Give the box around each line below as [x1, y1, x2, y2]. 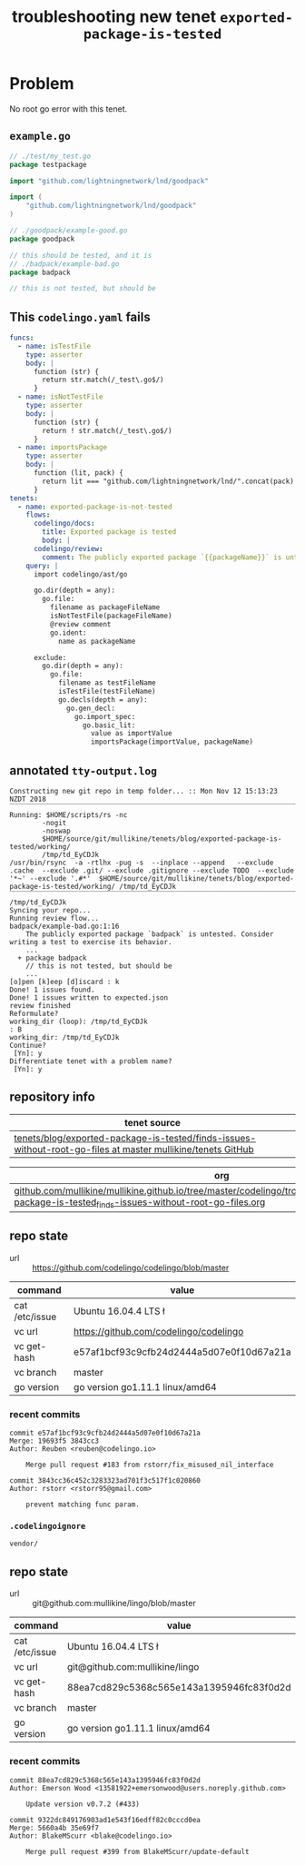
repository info [9, 1090, 95, 1105]
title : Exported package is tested [42, 528, 177, 537]
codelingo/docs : [33, 519, 95, 528]
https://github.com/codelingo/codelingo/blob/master [32, 1262, 230, 1273]
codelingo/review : [33, 544, 103, 553]
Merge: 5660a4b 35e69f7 [9, 1823, 100, 1832]
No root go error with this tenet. [9, 103, 128, 114]
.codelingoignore [9, 1521, 86, 1532]
